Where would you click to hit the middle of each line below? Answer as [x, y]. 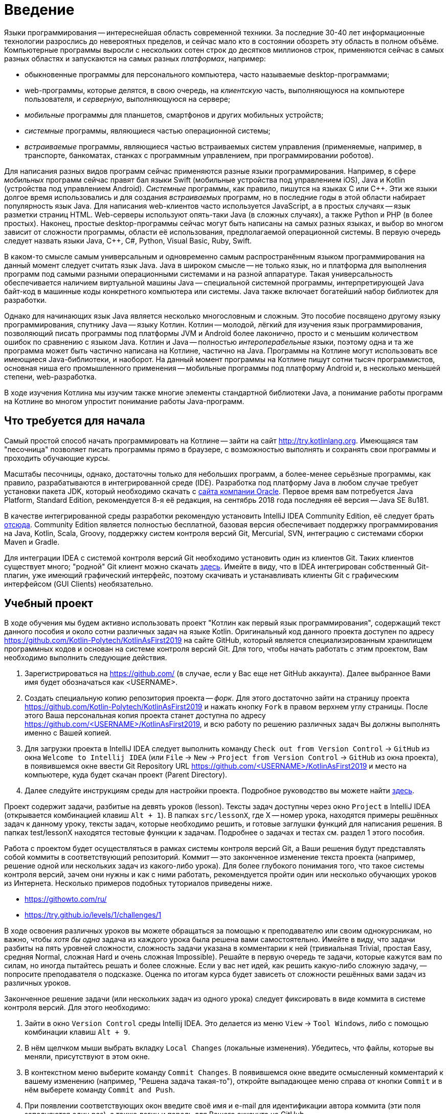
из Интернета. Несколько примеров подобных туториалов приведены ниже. [138, 883]
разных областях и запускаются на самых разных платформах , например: [135, 58]
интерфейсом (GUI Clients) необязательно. [79, 584]
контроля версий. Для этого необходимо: [77, 1008]
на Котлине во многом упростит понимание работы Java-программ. [124, 401]
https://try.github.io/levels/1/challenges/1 [93, 915]
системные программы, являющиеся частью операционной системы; [148, 130]
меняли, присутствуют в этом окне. [87, 1057]
